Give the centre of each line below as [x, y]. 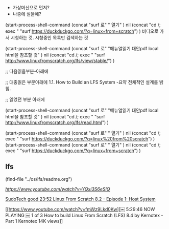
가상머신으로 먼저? [31, 7]
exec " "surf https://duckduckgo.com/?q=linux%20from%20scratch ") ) [80, 139]
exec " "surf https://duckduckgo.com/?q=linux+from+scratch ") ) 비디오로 [82, 31]
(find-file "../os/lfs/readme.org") [39, 179]
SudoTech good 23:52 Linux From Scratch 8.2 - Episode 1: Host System [80, 199]
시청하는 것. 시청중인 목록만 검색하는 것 [49, 38]
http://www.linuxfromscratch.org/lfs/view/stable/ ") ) [60, 61]
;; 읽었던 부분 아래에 [25, 99]
